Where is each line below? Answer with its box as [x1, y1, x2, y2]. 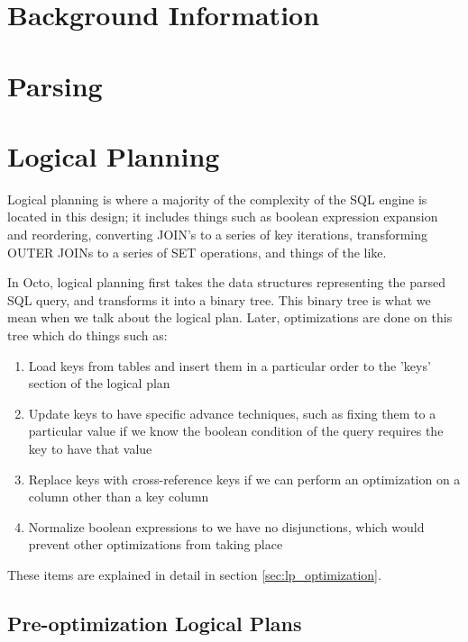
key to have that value [28, 439, 152, 457]
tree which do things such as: [7, 326, 168, 345]
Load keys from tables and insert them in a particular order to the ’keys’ [28, 356, 431, 375]
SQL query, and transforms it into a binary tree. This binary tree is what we [7, 290, 431, 309]
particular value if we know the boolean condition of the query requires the [28, 421, 444, 440]
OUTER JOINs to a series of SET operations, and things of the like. [7, 242, 387, 261]
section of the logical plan [28, 374, 170, 393]
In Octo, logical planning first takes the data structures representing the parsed [7, 273, 446, 292]
